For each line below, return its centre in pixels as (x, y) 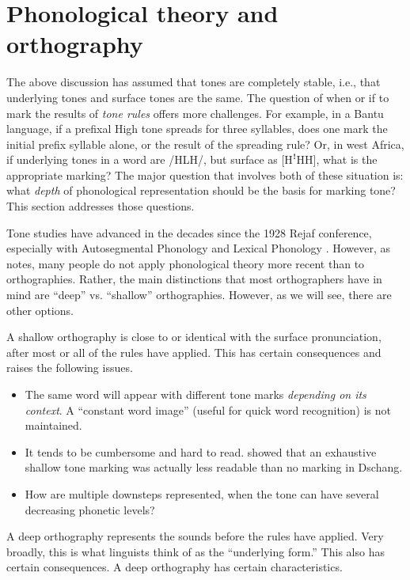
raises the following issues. (70, 368)
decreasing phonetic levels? (90, 509)
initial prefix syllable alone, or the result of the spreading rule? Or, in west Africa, (205, 144)
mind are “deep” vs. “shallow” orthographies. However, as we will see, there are (199, 295)
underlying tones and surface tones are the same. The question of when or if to (198, 97)
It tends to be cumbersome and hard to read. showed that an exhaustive (201, 451)
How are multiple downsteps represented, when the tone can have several (202, 493)
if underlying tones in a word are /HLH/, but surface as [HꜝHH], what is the (192, 159)
